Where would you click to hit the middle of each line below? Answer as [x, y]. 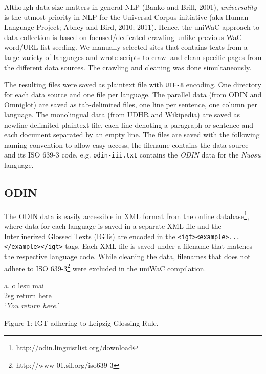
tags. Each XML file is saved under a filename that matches [159, 246]
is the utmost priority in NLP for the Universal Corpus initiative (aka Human [126, 17]
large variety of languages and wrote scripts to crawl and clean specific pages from [133, 57]
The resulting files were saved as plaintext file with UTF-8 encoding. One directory [133, 84]
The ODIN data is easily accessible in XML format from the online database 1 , [127, 215]
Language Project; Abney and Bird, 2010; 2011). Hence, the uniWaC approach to [132, 27]
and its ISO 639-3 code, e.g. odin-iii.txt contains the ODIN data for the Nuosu [132, 155]
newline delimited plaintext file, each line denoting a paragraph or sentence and [129, 124]
